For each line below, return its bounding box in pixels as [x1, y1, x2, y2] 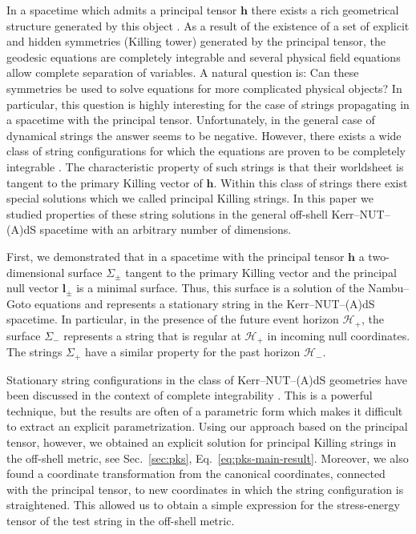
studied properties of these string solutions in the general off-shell [6, 205, 328, 222]
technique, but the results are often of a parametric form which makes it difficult [6, 402, 403, 419]
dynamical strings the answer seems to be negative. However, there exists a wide [6, 126, 402, 143]
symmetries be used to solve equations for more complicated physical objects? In [6, 79, 402, 96]
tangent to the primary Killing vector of [6, 174, 203, 191]
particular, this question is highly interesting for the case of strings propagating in [6, 95, 410, 112]
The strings [6, 343, 63, 360]
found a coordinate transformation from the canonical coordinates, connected [6, 465, 386, 482]
